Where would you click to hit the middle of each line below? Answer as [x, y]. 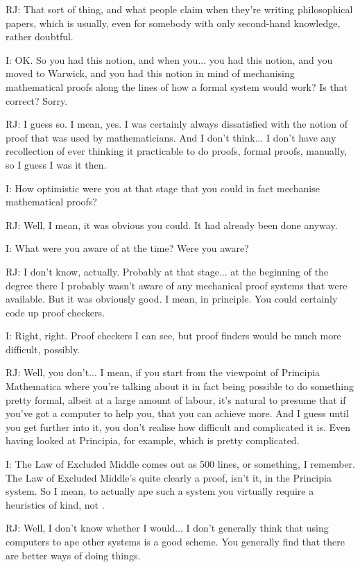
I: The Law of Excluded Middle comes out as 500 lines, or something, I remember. [180, 464]
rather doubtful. [40, 36]
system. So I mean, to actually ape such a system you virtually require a [160, 491]
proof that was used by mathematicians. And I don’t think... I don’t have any [171, 137]
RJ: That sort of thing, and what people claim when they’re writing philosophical [179, 9]
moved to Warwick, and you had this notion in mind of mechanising [150, 73]
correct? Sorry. [37, 100]
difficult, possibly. [43, 349]
